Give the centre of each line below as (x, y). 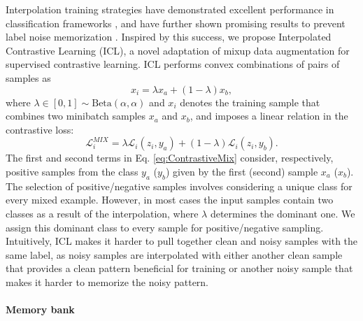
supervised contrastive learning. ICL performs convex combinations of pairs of (173, 64)
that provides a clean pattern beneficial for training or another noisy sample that (179, 268)
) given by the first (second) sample (242, 171)
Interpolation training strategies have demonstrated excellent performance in (170, 9)
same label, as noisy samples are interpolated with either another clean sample (174, 254)
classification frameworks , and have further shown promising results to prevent (176, 23)
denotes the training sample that (250, 102)
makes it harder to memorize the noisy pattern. (107, 281)
